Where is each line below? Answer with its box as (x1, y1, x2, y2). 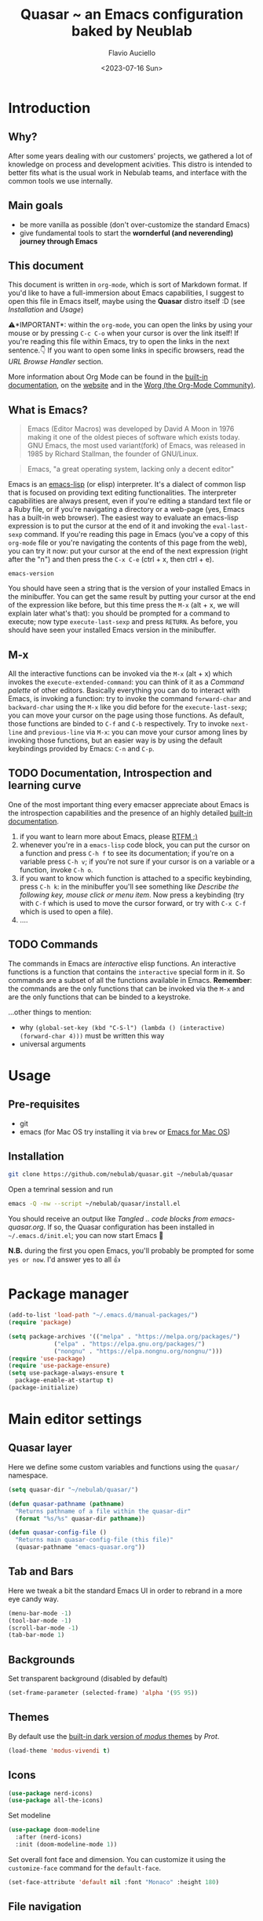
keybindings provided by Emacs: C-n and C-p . (8, 744, 155, 753)
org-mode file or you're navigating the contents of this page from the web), (8, 538, 247, 547)
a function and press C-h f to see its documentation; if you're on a (19, 848, 235, 857)
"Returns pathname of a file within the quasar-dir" (15, 1507, 192, 1515)
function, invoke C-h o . (19, 865, 93, 875)
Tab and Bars (8, 1565, 74, 1579)
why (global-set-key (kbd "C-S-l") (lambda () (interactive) (19, 1022, 225, 1032)
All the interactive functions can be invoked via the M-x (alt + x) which (8, 669, 233, 678)
